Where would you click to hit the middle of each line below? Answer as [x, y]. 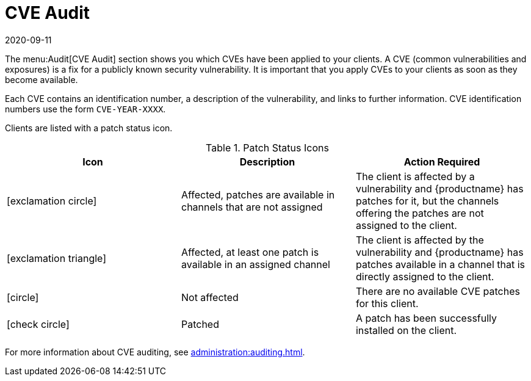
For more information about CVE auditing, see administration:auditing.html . [155, 352]
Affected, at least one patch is [250, 252]
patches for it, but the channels [427, 201]
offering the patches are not [420, 213]
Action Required [442, 161]
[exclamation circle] [52, 201]
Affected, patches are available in [258, 194]
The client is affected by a [415, 176]
